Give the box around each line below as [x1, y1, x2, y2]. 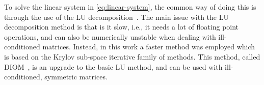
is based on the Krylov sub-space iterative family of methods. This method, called [4, 51, 260, 62]
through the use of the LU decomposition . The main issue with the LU [4, 11, 229, 22]
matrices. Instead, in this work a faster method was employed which [42, 41, 255, 52]
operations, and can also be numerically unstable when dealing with [4, 31, 216, 42]
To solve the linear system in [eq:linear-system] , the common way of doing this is [4, 2, 256, 12]
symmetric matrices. [44, 71, 108, 82]
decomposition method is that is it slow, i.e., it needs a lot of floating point [4, 21, 239, 32]
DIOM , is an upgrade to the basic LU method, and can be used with [4, 61, 223, 72]
